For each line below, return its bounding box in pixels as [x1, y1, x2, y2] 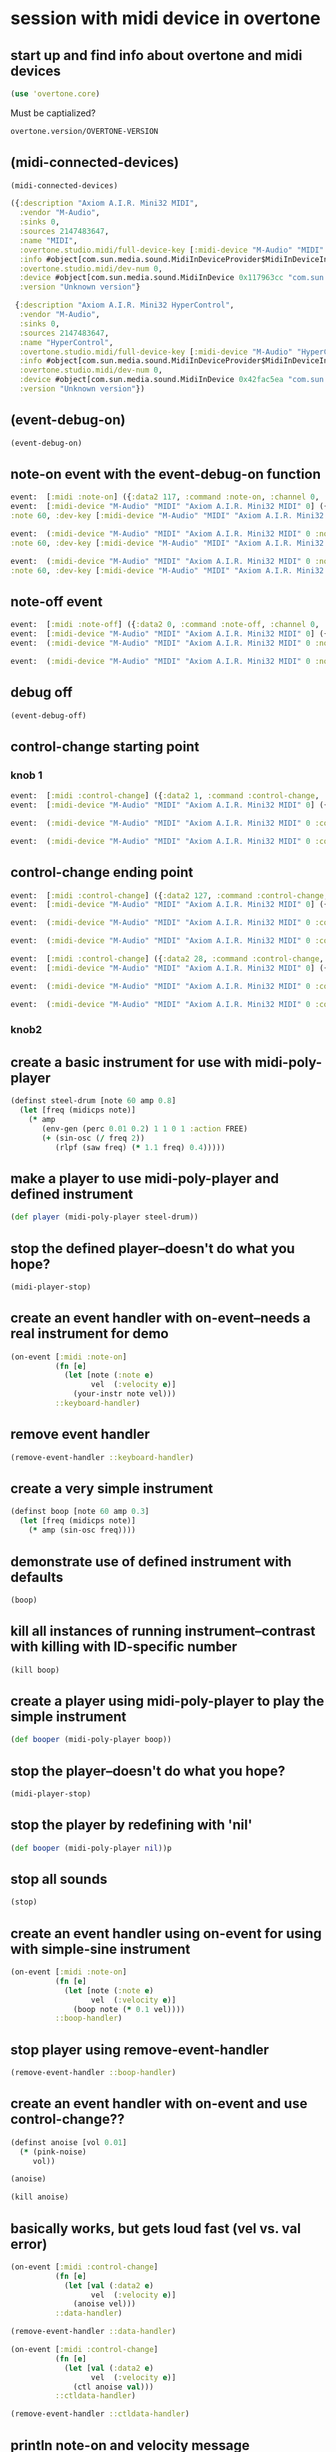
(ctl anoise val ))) [73, 2382, 155, 2392]
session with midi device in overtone [10, 7, 321, 30]
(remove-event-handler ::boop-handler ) [10, 2068, 177, 2078]
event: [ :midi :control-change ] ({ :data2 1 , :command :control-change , [10, 791, 320, 801]
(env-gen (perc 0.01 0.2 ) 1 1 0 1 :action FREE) [41, 1123, 248, 1134]
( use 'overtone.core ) [10, 89, 101, 99]
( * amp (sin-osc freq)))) [28, 1525, 137, 1536]
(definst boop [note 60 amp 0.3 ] [10, 1507, 150, 1517]
